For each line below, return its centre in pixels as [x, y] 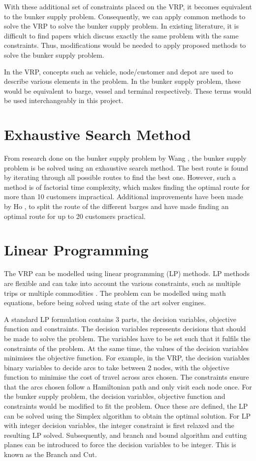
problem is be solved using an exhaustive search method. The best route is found [126, 167]
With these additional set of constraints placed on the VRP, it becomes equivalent [128, 6]
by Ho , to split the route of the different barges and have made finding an [116, 206]
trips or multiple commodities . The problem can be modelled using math [115, 293]
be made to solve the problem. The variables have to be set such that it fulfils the [127, 338]
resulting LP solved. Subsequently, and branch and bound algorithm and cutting [126, 435]
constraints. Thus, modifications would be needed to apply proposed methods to [125, 45]
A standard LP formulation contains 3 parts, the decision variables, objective [120, 319]
